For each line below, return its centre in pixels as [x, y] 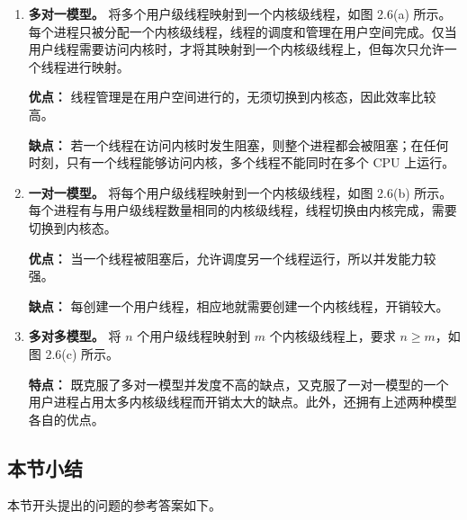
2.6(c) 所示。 [82, 353]
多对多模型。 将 [75, 336]
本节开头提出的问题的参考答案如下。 [114, 505]
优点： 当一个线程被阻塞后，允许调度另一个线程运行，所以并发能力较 [232, 258]
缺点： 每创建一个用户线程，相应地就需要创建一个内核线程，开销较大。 [238, 305]
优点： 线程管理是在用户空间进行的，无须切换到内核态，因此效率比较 [232, 97]
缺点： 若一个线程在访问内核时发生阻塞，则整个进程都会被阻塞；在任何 [238, 144]
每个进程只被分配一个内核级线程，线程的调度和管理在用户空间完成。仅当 [242, 31]
